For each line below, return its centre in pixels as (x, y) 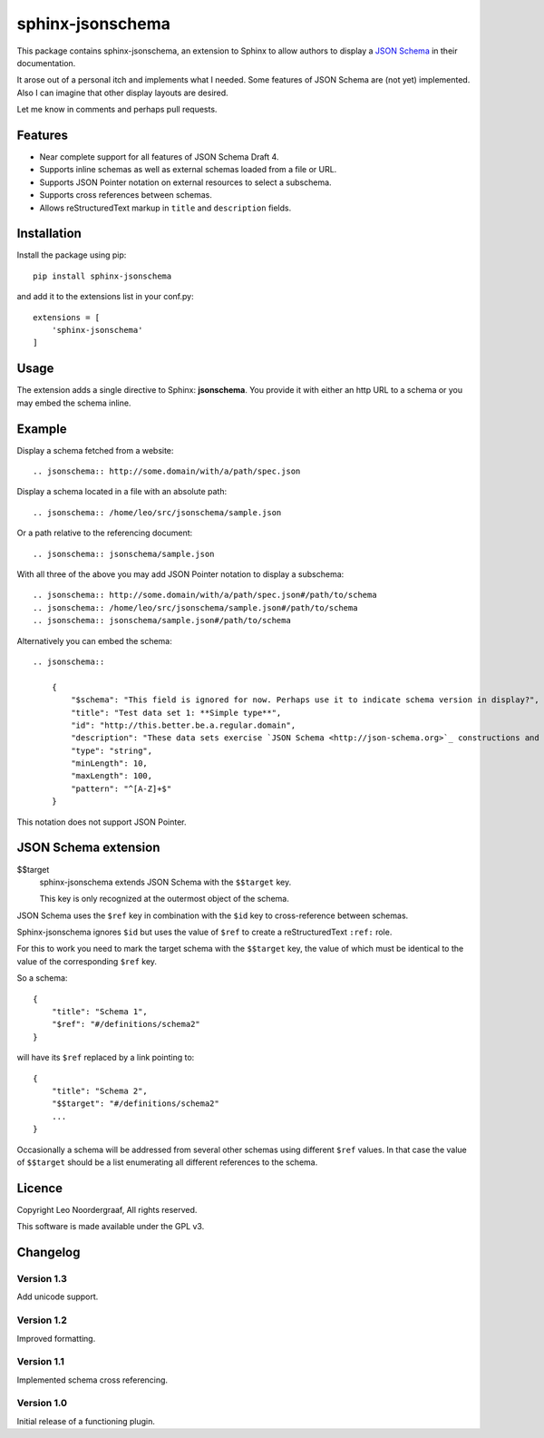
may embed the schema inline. (74, 403)
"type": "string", (112, 750)
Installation (49, 234)
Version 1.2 (42, 1320)
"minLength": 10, (110, 763)
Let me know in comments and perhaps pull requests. (117, 110)
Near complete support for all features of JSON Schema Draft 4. (159, 157)
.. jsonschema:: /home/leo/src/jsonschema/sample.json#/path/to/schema (195, 607)
